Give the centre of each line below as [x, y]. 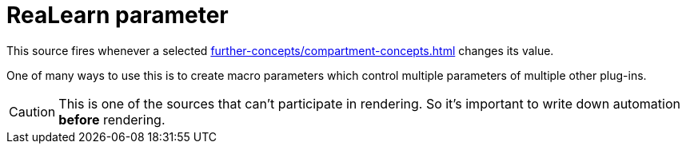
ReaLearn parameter [118, 15]
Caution [32, 111]
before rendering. [112, 119]
